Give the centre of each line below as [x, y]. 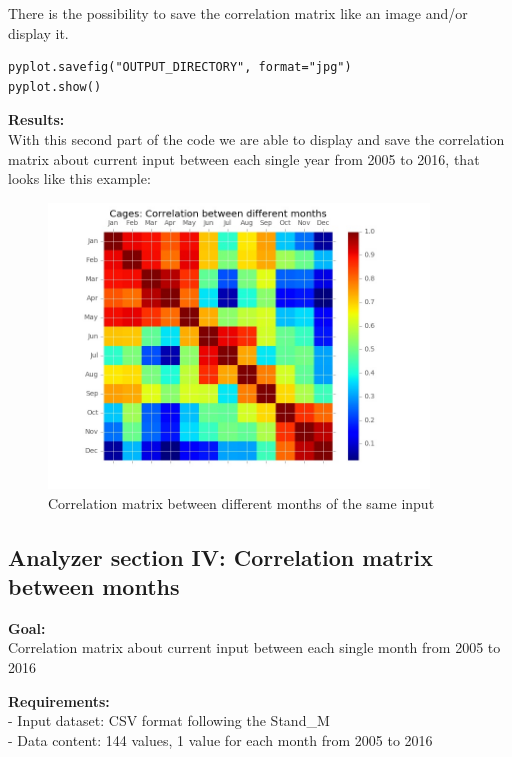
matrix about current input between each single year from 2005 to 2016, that [244, 158]
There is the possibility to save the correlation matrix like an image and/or [238, 13]
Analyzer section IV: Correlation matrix [220, 556]
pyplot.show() [55, 86]
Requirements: [59, 700]
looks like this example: [79, 178]
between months [94, 585]
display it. [38, 32]
